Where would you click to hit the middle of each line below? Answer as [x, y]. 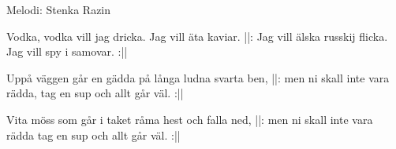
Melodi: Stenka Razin [59, 9]
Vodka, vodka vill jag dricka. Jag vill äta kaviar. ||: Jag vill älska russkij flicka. [197, 36]
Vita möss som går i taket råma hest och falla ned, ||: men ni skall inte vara [190, 119]
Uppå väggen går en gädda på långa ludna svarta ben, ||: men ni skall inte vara [198, 77]
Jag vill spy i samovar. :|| [67, 51]
